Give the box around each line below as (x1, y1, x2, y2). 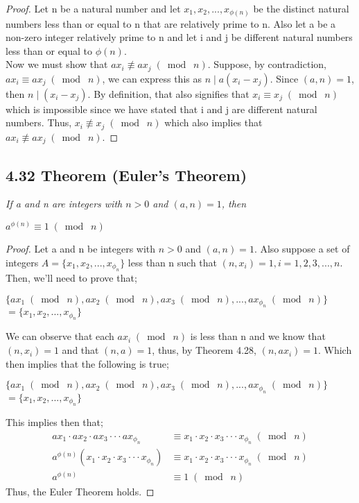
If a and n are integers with (6, 196, 123, 211)
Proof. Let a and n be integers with (6, 241, 156, 256)
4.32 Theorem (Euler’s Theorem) (6, 164, 247, 185)
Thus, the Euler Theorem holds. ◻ (6, 484, 155, 499)
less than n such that (128, 255, 218, 269)
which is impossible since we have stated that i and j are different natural (6, 101, 317, 116)
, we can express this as (102, 71, 202, 85)
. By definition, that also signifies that (87, 86, 249, 101)
